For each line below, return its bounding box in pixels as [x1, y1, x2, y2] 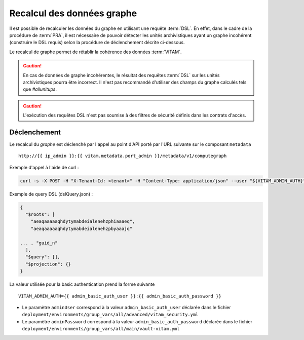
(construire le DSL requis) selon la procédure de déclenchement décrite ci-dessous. [9, 40, 185, 46]
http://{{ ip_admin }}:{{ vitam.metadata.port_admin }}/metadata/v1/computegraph [18, 153, 227, 159]
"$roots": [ [25, 212, 55, 217]
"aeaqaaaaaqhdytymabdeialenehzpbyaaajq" [30, 225, 133, 232]
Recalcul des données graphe [9, 8, 137, 19]
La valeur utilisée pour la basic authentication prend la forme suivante [9, 281, 155, 287]
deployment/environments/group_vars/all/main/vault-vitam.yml [22, 326, 180, 332]
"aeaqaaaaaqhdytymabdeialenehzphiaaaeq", [30, 218, 135, 224]
